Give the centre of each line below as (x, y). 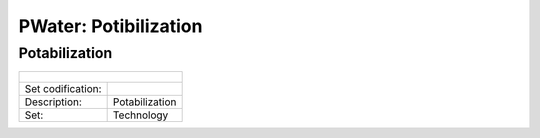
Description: (53, 102)
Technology (140, 115)
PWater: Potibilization (110, 26)
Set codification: (63, 89)
